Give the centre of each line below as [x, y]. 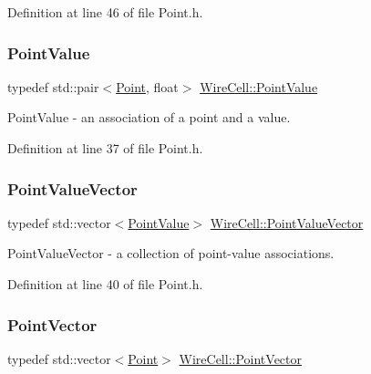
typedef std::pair [53, 86]
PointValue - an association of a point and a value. [149, 117]
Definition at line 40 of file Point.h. [105, 284]
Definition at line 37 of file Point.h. [105, 148]
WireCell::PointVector [241, 358]
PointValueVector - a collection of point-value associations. [171, 253]
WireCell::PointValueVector [287, 222]
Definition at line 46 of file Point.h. [105, 12]
